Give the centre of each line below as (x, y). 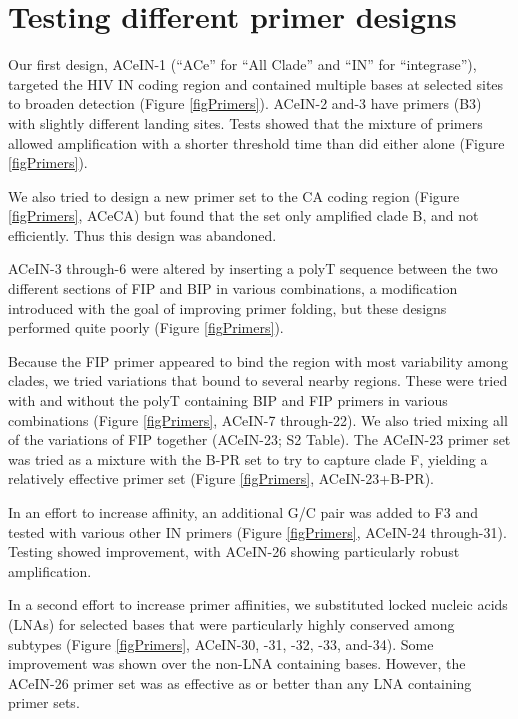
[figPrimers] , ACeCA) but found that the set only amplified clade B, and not (243, 215)
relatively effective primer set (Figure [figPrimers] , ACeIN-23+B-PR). (221, 478)
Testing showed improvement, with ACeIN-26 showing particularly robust (234, 551)
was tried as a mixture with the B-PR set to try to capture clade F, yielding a (248, 458)
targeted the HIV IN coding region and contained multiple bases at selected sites (256, 83)
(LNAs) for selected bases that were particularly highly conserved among (231, 623)
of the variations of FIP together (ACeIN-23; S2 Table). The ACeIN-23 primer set (259, 439)
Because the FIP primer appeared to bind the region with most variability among (258, 360)
